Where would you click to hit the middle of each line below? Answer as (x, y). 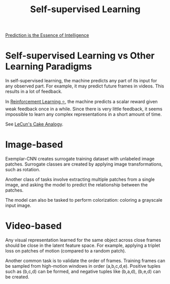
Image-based (34, 145)
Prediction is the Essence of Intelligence (47, 35)
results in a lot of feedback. (34, 91)
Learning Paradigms (49, 67)
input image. (18, 206)
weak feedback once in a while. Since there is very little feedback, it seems (84, 109)
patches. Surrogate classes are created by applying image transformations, (84, 164)
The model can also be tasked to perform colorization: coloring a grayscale (84, 200)
